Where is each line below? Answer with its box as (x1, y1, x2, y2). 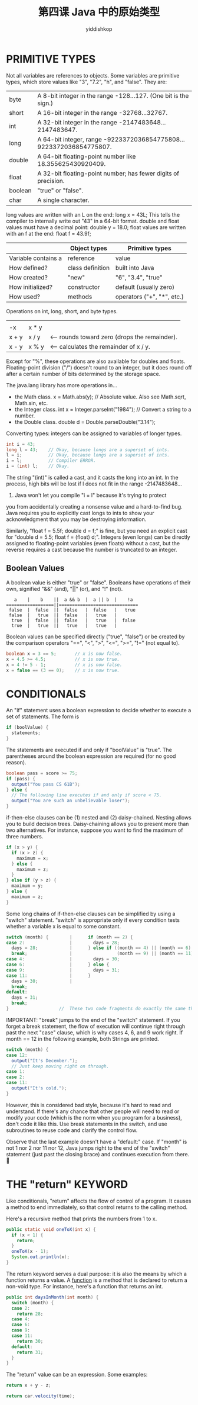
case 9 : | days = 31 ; (6, 967, 120, 973)
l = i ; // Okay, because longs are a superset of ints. (6, 452, 170, 458)
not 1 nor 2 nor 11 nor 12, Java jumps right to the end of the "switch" (6, 1144, 170, 1152)
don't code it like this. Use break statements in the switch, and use (6, 1120, 168, 1127)
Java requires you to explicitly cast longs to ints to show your (6, 510, 154, 517)
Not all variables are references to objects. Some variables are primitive (6, 72, 180, 79)
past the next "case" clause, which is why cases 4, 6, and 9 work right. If (6, 1028, 183, 1036)
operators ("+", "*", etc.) (115, 292, 184, 301)
